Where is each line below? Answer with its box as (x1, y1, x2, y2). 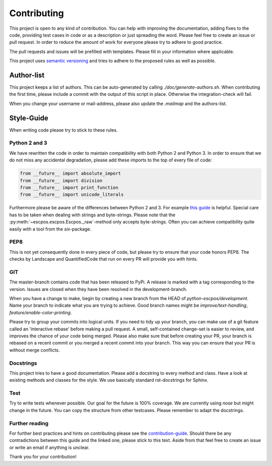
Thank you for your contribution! (9, 454, 77, 460)
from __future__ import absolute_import (20, 170, 121, 177)
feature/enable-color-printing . (9, 309, 72, 315)
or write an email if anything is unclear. (9, 444, 90, 450)
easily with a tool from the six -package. (9, 226, 92, 232)
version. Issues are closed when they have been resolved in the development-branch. (9, 286, 187, 292)
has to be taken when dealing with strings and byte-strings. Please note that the (9, 212, 176, 218)
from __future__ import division (20, 178, 103, 184)
